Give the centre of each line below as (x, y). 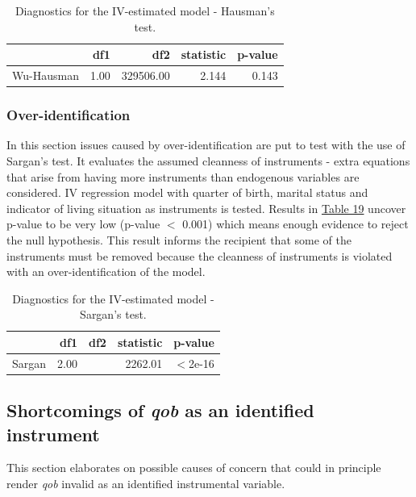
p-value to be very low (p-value (83, 224)
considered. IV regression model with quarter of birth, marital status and (187, 192)
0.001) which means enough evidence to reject (295, 224)
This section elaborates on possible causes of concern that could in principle (194, 468)
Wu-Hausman (46, 75)
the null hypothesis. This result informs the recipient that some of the (179, 239)
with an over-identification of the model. (106, 271)
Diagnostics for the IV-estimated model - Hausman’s (145, 10)
